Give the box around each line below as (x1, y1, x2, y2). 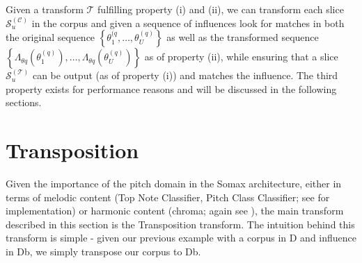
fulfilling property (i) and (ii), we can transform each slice (97, 2, 344, 16)
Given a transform (6, 2, 84, 16)
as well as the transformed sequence (166, 30, 319, 44)
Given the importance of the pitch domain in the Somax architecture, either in (6, 176, 342, 191)
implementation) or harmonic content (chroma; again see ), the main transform (6, 203, 344, 218)
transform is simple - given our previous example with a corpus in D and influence (6, 230, 356, 245)
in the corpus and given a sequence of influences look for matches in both (31, 15, 345, 30)
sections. (6, 95, 42, 110)
